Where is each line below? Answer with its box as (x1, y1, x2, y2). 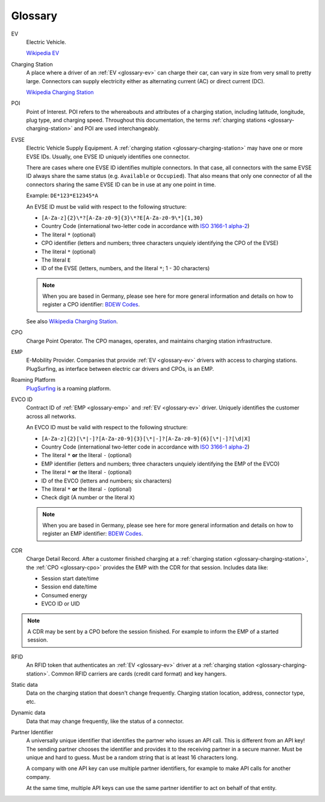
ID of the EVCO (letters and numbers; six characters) (41, 477, 172, 484)
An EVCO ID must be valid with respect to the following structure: (26, 424, 188, 431)
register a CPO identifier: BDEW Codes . (42, 301, 140, 308)
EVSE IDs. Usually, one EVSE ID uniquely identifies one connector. (26, 153, 190, 160)
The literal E (41, 256, 71, 264)
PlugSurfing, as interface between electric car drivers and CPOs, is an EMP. (26, 365, 214, 372)
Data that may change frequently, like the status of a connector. (26, 718, 184, 725)
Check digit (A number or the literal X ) (41, 494, 135, 501)
